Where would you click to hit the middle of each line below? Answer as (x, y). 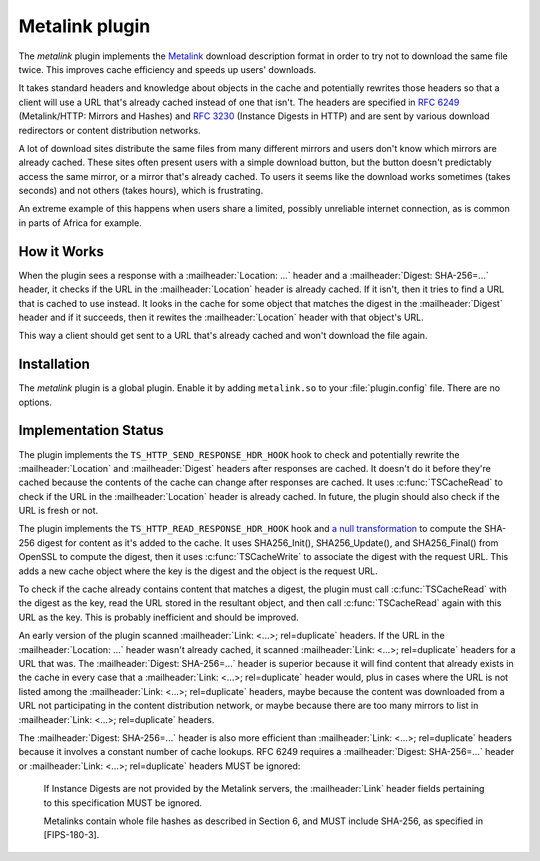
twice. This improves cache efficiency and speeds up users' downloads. (167, 69)
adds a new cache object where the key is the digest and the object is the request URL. (198, 571)
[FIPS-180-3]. (71, 835)
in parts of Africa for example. (80, 222)
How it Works (61, 251)
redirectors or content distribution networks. (110, 130)
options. (35, 402)
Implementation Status (91, 430)
